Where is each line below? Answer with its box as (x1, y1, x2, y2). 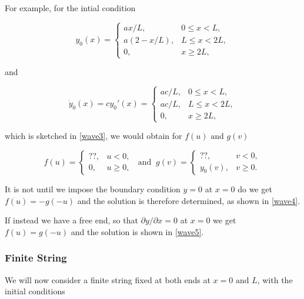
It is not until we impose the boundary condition (5, 182, 181, 195)
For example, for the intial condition (5, 2, 136, 13)
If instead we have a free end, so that (5, 214, 138, 226)
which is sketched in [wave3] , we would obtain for (5, 130, 182, 142)
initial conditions (5, 285, 65, 297)
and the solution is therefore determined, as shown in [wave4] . (77, 194, 300, 206)
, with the (257, 273, 293, 286)
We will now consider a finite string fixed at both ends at (5, 273, 211, 286)
